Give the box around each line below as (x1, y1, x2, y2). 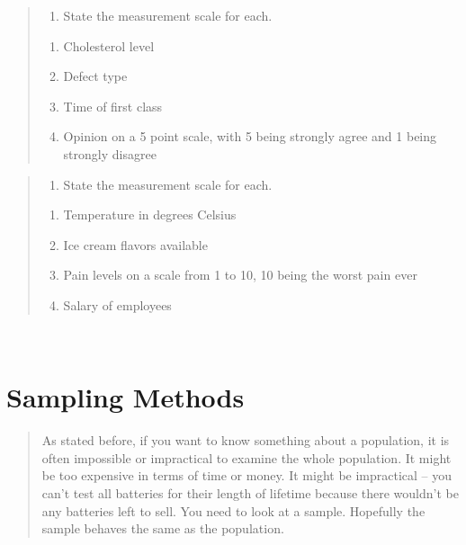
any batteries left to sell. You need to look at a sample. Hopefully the (41, 501, 426, 520)
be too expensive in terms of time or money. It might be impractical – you (41, 466, 453, 485)
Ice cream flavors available (63, 235, 208, 254)
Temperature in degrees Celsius (63, 205, 237, 224)
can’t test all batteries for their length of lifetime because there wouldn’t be (41, 484, 459, 503)
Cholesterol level (63, 36, 155, 55)
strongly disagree (63, 144, 157, 163)
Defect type (63, 67, 128, 85)
